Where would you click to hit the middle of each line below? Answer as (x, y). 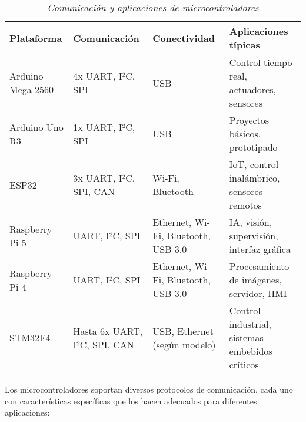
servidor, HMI (258, 293)
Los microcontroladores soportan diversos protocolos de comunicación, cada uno (149, 389)
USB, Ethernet (183, 331)
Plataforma (36, 38)
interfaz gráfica (260, 249)
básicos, (245, 133)
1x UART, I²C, (104, 127)
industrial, (250, 324)
